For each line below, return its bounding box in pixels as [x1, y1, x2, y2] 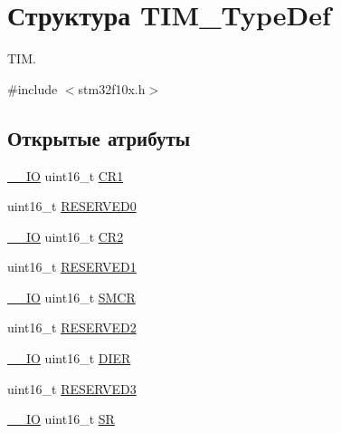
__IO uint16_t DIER [7, 349, 131, 368]
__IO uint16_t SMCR [7, 287, 136, 306]
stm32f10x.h [78, 79, 146, 98]
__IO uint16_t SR [7, 409, 115, 428]
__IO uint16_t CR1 [7, 166, 124, 185]
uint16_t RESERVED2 [7, 318, 137, 337]
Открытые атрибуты [7, 123, 191, 151]
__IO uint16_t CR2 [7, 226, 124, 245]
